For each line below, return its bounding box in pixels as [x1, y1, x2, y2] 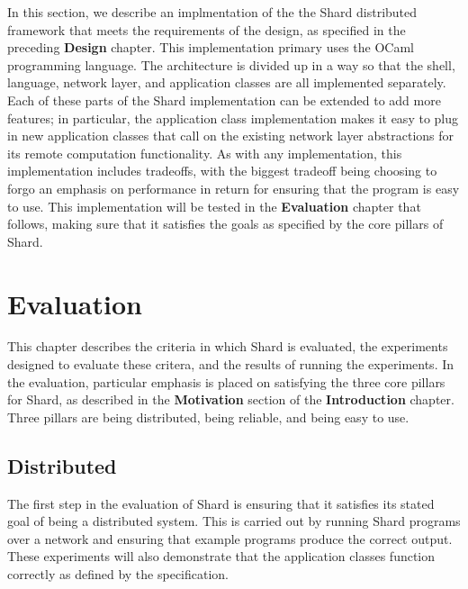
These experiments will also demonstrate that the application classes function [7, 547, 436, 566]
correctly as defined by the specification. [7, 564, 229, 583]
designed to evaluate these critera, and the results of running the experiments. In [7, 355, 454, 374]
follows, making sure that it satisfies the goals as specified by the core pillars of [7, 214, 444, 233]
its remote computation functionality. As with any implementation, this [7, 143, 402, 162]
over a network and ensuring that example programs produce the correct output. [7, 529, 453, 548]
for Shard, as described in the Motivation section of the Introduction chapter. [7, 390, 454, 409]
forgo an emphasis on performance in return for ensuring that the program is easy [7, 178, 460, 197]
